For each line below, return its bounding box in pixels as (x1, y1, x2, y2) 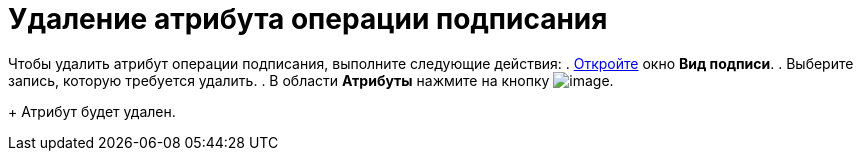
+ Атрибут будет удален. (8, 102, 176, 120)
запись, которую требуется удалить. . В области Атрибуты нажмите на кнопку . (8, 71, 614, 89)
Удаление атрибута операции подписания (8, 2, 608, 36)
